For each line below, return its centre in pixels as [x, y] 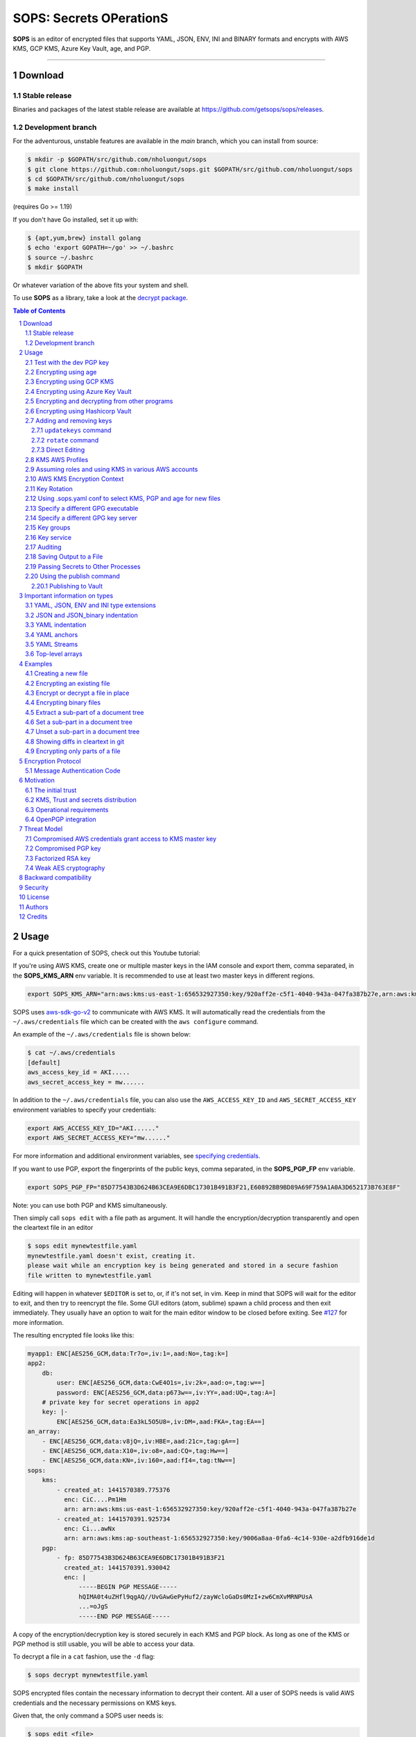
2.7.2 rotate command [65, 440]
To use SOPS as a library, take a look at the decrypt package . [101, 298]
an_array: [44, 1432]
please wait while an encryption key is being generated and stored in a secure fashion [183, 1266]
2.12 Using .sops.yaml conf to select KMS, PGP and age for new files [123, 499]
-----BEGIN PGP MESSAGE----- [128, 1587]
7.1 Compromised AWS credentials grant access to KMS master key [121, 839]
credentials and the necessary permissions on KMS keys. [95, 1703]
